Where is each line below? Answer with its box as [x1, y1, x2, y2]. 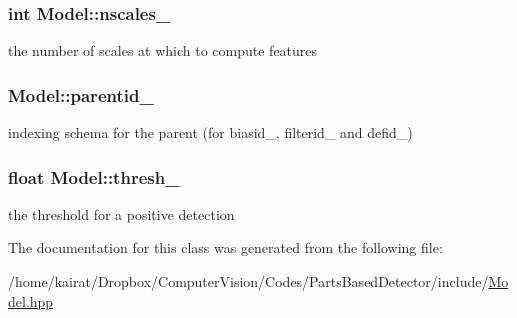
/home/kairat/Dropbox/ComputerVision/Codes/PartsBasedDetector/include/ [8, 271, 489, 292]
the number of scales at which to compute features [8, 40, 318, 61]
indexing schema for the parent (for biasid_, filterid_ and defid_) [8, 122, 413, 143]
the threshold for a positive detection [8, 203, 235, 224]
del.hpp [8, 290, 54, 311]
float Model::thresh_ [8, 164, 180, 189]
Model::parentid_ [8, 82, 154, 107]
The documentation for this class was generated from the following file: [8, 237, 443, 258]
